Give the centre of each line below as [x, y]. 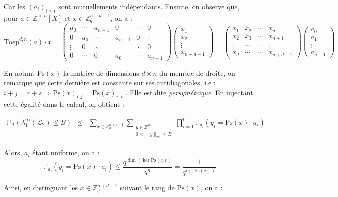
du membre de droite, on [197, 72]
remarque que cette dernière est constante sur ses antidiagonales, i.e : [110, 82]
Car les [15, 6]
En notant [20, 72]
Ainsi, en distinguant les [41, 187]
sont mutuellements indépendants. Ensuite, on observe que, [149, 6]
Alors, [13, 152]
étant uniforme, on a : [66, 152]
